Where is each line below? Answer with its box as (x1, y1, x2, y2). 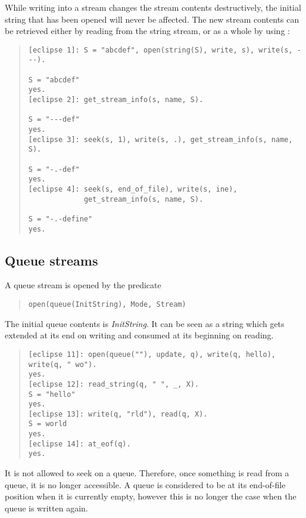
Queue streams (5, 251, 98, 269)
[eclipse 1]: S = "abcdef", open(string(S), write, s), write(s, (28, 45, 293, 54)
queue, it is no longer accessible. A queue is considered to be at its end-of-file (5, 478, 286, 491)
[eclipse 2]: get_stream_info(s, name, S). (28, 95, 204, 104)
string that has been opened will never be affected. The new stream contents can (5, 13, 299, 25)
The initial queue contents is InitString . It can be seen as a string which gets (5, 317, 285, 329)
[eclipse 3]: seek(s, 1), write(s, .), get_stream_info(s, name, (28, 135, 293, 144)
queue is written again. (5, 501, 88, 514)
